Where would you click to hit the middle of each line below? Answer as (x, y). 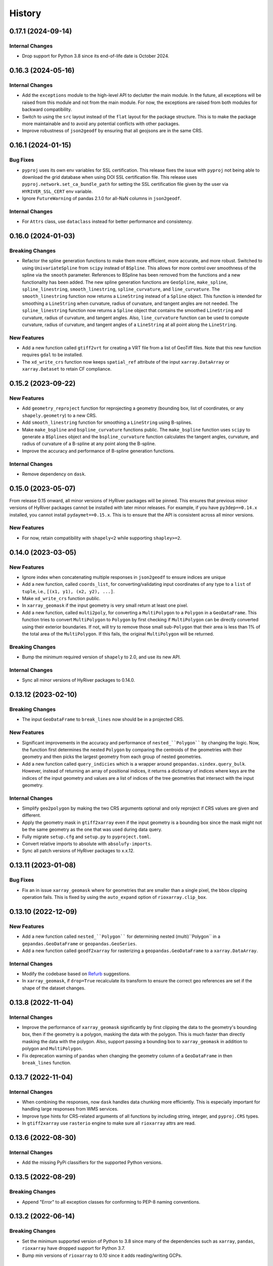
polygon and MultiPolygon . (52, 1049)
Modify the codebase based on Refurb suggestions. (76, 974)
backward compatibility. (47, 109)
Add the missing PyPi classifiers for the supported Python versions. (92, 1163)
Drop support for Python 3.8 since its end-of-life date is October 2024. (96, 56)
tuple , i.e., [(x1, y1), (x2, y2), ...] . (68, 591)
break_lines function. (47, 1062)
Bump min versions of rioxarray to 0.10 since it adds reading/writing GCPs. (102, 1255)
